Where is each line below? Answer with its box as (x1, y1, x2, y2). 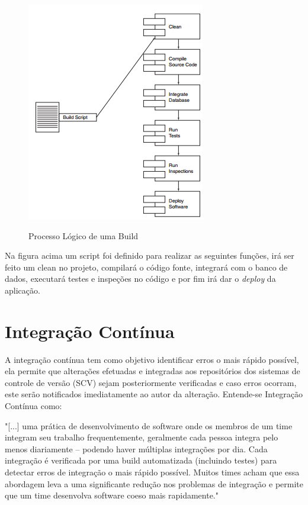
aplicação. (5, 284, 40, 296)
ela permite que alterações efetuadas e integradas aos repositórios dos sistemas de (5, 365, 300, 377)
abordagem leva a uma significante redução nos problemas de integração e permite (5, 477, 303, 490)
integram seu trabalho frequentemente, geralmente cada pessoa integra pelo (5, 431, 278, 443)
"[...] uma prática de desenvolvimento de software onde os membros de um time (5, 419, 293, 432)
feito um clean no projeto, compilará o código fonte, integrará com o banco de (5, 260, 288, 273)
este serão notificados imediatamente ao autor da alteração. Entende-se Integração (5, 388, 303, 400)
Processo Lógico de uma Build (28, 229, 139, 242)
